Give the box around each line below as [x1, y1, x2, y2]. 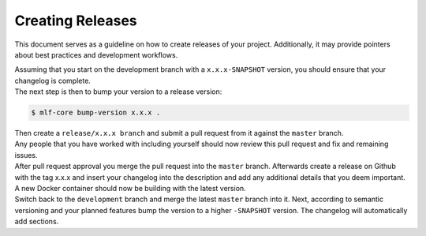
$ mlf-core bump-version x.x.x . [31, 108, 161, 118]
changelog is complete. [14, 76, 91, 85]
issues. [14, 150, 39, 159]
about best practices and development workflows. [14, 50, 178, 59]
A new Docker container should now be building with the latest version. [14, 184, 246, 193]
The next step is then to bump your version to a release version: [14, 87, 222, 96]
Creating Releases [14, 12, 137, 29]
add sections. [14, 217, 59, 227]
